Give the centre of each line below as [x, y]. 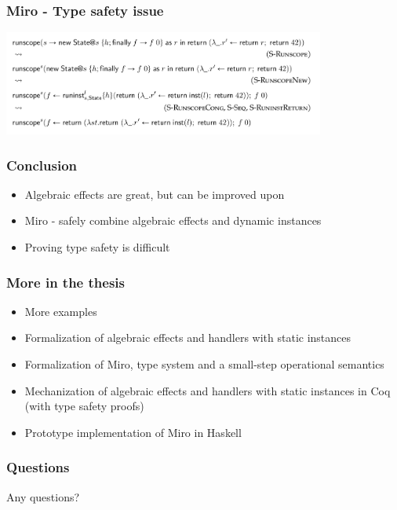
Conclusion [42, 165]
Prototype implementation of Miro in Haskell [133, 432]
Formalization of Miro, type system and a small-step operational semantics [204, 364]
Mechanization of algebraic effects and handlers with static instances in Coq [208, 390]
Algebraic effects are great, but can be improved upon [155, 194]
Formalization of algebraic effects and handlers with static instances [188, 338]
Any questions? [43, 496]
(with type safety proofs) [84, 406]
